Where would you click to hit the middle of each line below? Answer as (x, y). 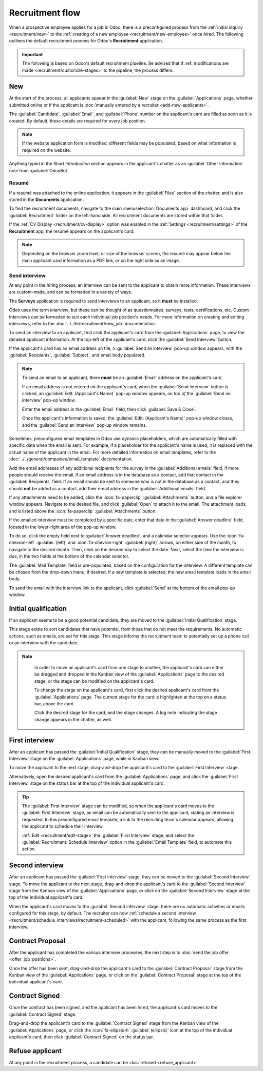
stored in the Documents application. (47, 199)
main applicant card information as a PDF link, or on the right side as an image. (101, 260)
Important (33, 54)
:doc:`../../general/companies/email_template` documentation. (71, 459)
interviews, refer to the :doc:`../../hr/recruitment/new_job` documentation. (83, 323)
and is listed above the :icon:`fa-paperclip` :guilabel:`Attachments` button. (83, 511)
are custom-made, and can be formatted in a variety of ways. (71, 292)
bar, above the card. (55, 704)
